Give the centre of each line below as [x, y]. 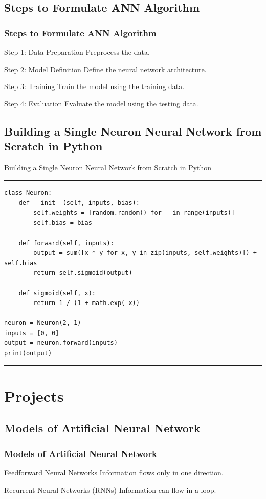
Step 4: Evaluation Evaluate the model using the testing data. [101, 103]
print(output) [28, 353]
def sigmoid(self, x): [57, 293]
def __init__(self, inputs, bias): [79, 203]
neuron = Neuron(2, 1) [43, 323]
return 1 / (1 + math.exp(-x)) [86, 303]
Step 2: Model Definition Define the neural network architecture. [105, 69]
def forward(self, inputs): [66, 243]
